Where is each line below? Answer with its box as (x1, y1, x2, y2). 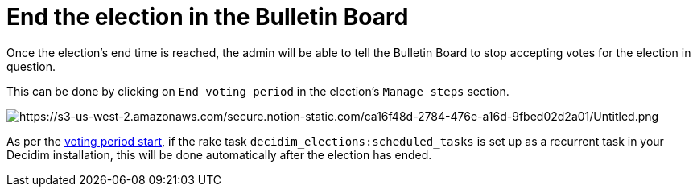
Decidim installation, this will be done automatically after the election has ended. (6, 147, 432, 162)
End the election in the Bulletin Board (6, 3, 409, 31)
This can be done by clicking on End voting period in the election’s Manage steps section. (6, 84, 509, 98)
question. (6, 59, 56, 73)
